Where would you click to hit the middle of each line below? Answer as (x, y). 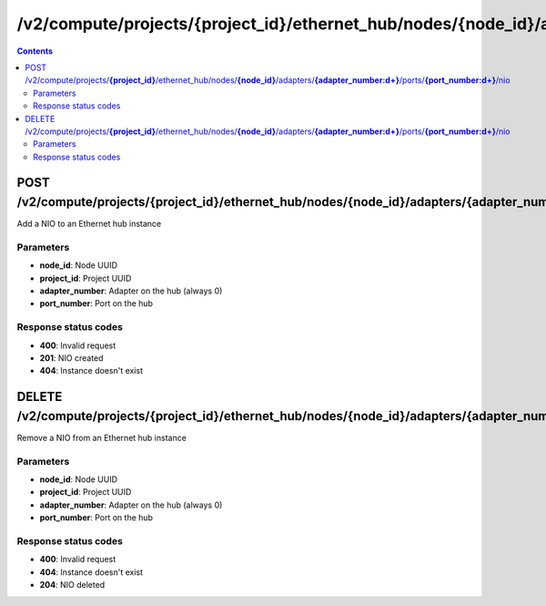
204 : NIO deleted (72, 585)
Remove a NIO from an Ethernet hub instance (101, 437)
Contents (35, 51)
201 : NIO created (71, 358)
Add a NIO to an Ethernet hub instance (89, 224)
